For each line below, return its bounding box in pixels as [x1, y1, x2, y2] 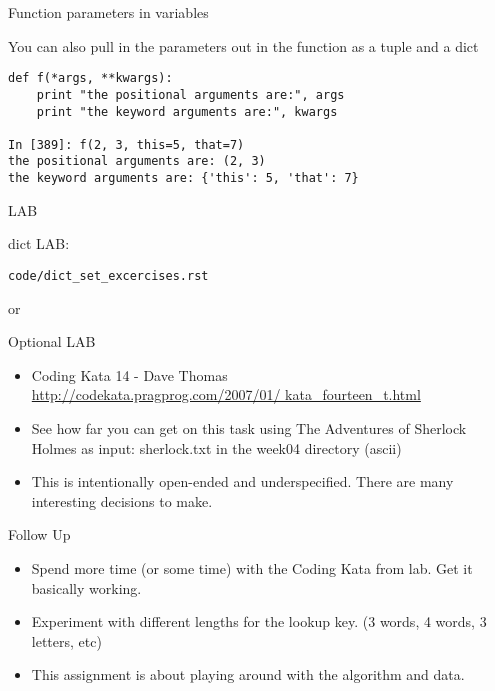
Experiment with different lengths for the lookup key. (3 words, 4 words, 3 [31, 611, 487, 632]
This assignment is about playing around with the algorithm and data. [31, 664, 465, 685]
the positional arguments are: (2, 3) [8, 154, 266, 169]
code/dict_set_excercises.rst [8, 268, 209, 283]
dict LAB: [8, 233, 70, 254]
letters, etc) [31, 630, 102, 651]
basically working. [31, 577, 142, 598]
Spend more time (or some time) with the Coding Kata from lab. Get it [31, 557, 473, 578]
